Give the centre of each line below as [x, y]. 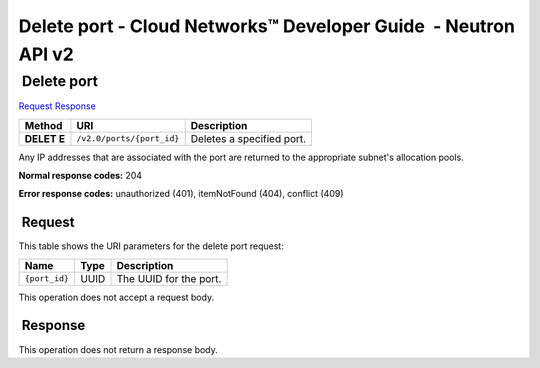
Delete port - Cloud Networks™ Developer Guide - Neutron [266, 26]
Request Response [57, 106]
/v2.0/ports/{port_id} [128, 138]
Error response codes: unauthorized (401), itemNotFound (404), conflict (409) [181, 194]
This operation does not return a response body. [118, 349]
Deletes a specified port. [248, 138]
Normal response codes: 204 [80, 175]
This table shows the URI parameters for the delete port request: [151, 246]
